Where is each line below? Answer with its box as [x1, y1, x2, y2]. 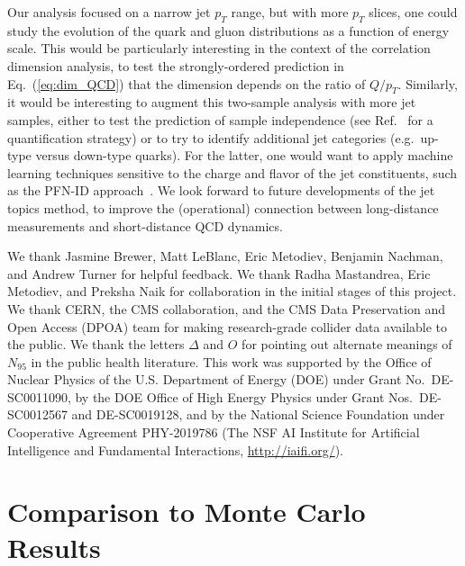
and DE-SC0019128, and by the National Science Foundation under [71, 405, 445, 424]
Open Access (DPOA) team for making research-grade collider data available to [7, 317, 448, 336]
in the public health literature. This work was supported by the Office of [31, 352, 432, 371]
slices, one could [369, 3, 458, 21]
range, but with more [231, 3, 349, 21]
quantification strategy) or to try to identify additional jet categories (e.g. [7, 128, 415, 147]
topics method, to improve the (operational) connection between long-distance [7, 198, 439, 217]
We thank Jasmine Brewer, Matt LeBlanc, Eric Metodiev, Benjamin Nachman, [7, 247, 443, 265]
